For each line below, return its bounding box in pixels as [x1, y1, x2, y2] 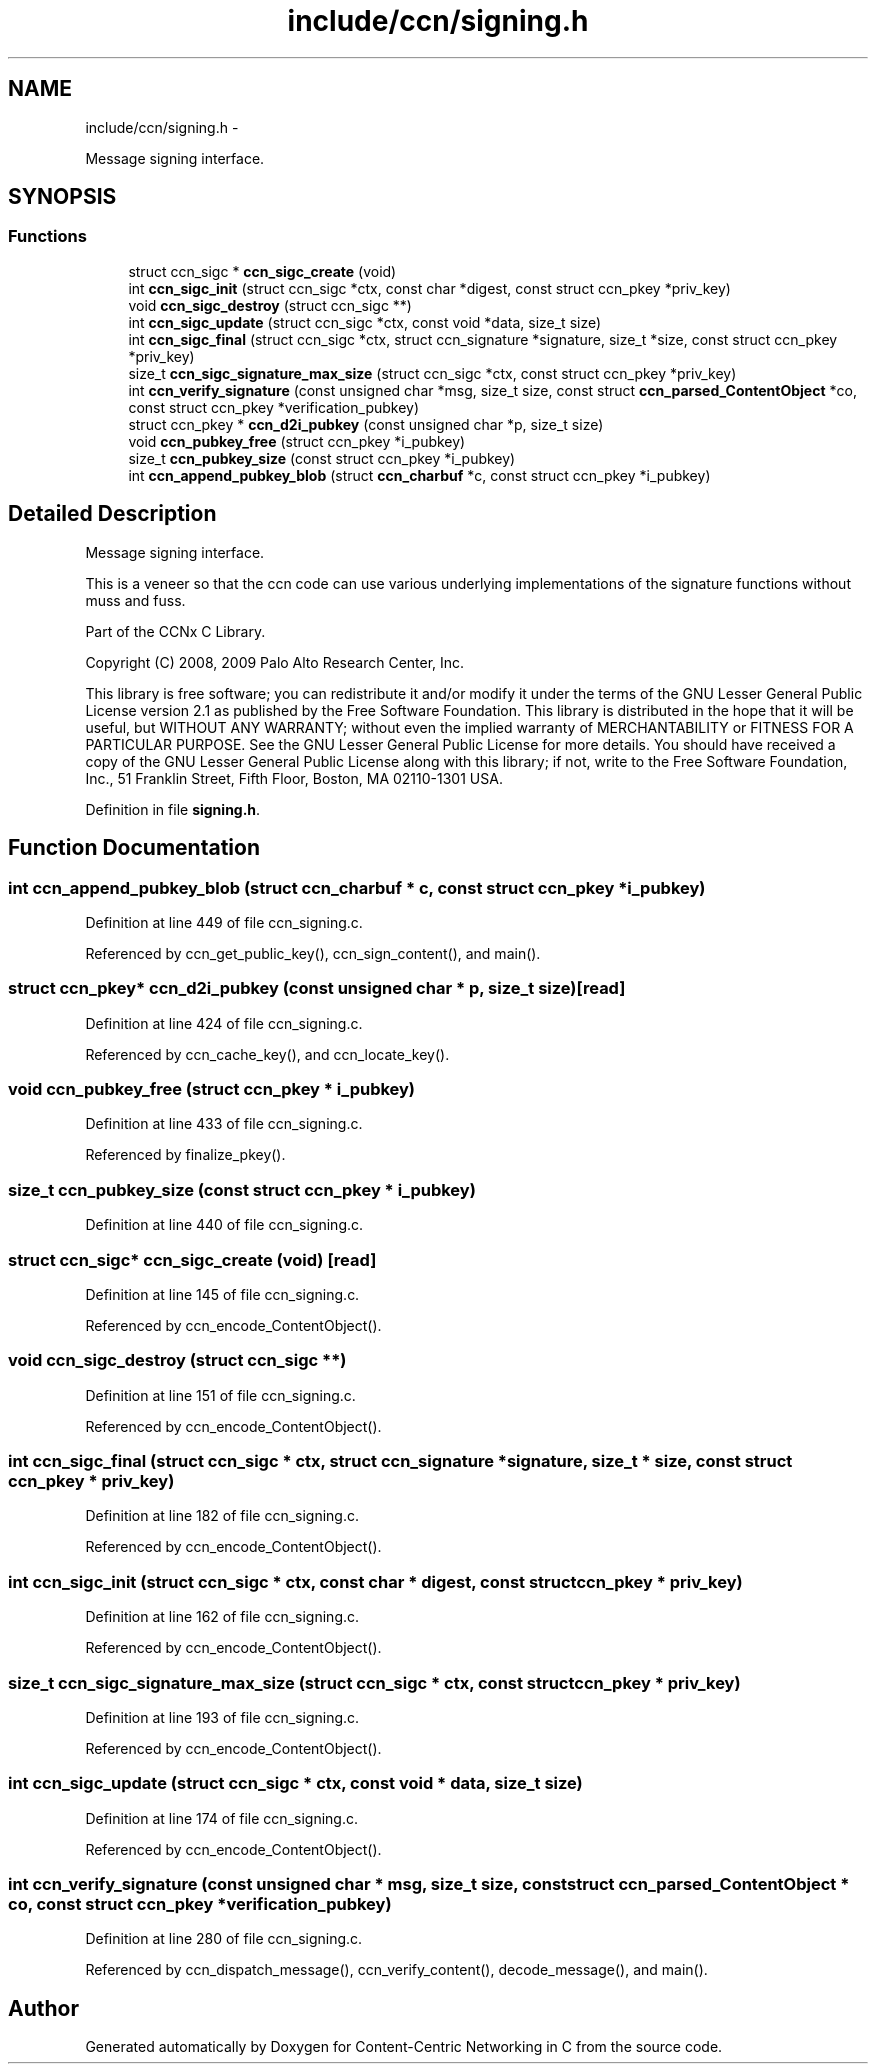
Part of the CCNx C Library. [85, 622, 266, 640]
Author [8, 1995, 79, 2021]
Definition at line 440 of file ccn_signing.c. [85, 1216, 364, 1234]
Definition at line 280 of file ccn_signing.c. [85, 1930, 363, 1948]
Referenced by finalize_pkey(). [85, 1146, 286, 1164]
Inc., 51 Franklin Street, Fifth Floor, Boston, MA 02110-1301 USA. [85, 769, 503, 787]
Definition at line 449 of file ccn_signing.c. [85, 913, 363, 931]
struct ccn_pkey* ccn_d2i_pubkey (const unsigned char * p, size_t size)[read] [8, 978, 626, 999]
